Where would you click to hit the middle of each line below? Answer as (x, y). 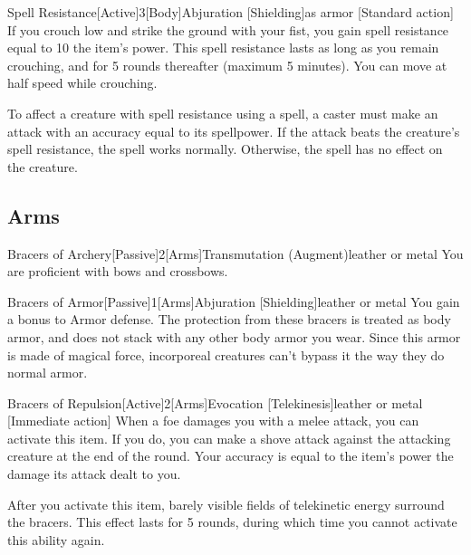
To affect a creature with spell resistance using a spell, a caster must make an (223, 113)
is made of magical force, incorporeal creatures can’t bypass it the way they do (226, 354)
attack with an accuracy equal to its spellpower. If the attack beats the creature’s (234, 131)
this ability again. (56, 539)
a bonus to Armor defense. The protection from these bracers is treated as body (229, 319)
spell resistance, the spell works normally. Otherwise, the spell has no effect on (225, 149)
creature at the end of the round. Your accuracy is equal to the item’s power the (231, 456)
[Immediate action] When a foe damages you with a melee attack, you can (213, 421)
